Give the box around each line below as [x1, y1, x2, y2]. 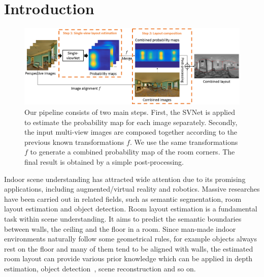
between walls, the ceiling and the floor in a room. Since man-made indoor [4, 223, 236, 234]
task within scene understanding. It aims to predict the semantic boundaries [4, 213, 242, 224]
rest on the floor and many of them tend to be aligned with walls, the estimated [4, 243, 253, 254]
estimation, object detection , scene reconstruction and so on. [4, 263, 196, 273]
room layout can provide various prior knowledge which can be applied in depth [4, 253, 253, 264]
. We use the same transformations [129, 136, 238, 147]
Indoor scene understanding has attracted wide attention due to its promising [4, 173, 246, 184]
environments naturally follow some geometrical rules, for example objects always [4, 233, 257, 244]
